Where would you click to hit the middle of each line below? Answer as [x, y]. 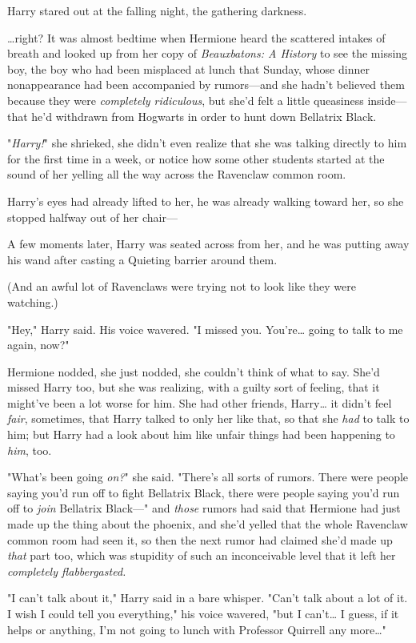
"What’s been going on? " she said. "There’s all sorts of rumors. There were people [208, 477]
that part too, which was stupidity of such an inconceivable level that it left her [202, 555]
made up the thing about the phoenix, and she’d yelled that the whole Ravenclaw [208, 524]
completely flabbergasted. [67, 571]
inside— [387, 100]
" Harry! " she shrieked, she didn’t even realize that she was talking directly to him [207, 143]
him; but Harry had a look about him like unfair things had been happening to [201, 434]
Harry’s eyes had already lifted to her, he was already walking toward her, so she [206, 201]
